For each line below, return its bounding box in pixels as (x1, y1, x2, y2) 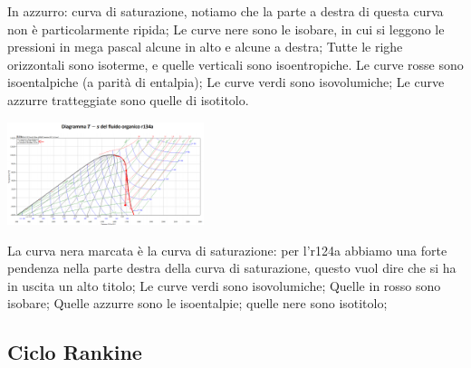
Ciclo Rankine (7, 338, 142, 366)
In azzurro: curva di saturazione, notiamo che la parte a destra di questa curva (7, 2, 444, 20)
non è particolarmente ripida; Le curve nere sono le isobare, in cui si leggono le (7, 19, 445, 38)
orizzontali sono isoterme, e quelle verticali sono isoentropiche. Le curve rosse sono (7, 54, 464, 73)
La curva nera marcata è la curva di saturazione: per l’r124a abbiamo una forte (7, 240, 447, 259)
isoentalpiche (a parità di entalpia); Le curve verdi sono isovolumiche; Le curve (7, 73, 445, 92)
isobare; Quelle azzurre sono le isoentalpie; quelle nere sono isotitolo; (7, 294, 388, 313)
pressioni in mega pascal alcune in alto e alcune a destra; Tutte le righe (7, 37, 403, 56)
